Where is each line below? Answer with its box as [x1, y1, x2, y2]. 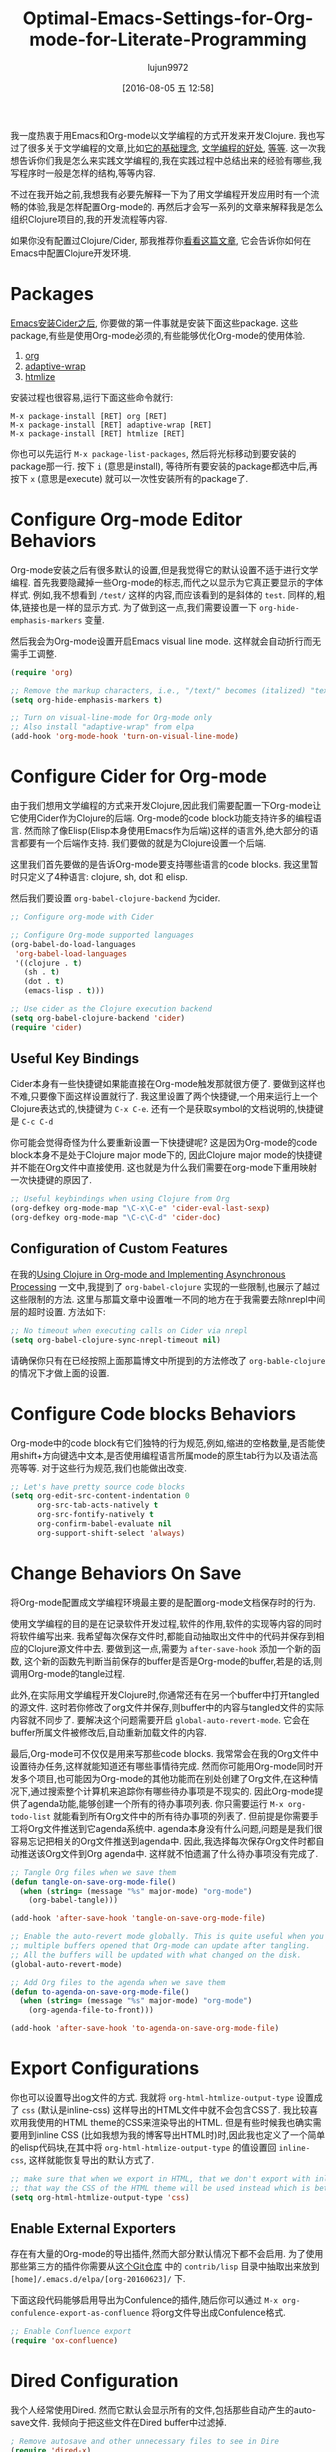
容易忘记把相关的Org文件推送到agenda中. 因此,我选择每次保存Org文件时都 [10, 1835, 316, 1847]
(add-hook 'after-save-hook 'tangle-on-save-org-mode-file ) [10, 1913, 267, 1924]
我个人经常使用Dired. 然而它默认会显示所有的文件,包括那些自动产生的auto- [10, 2404, 317, 2416]
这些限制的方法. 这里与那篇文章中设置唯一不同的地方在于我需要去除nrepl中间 [10, 1293, 326, 1305]
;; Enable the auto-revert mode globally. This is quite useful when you [10, 1932, 325, 1942]
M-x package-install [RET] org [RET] [10, 411, 168, 421]
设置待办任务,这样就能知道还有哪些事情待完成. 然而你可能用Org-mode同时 [10, 1760, 315, 1772]
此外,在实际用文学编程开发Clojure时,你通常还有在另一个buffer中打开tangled [10, 1688, 320, 1701]
